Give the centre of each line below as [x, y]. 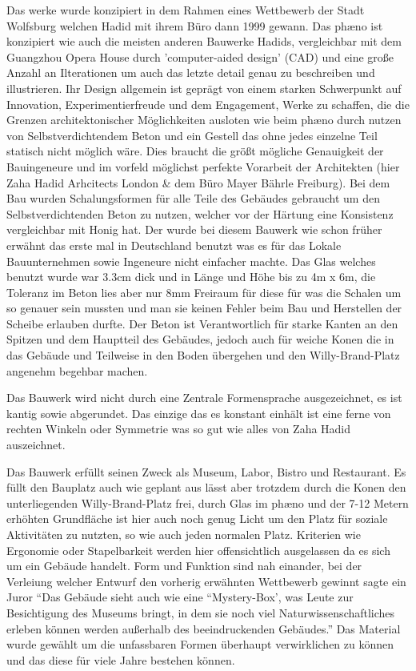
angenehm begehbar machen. [77, 370]
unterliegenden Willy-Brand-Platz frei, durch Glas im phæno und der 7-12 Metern [208, 502]
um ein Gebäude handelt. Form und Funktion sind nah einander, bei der [184, 566]
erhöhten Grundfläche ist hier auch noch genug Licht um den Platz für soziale [197, 518]
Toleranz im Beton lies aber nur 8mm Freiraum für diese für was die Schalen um [204, 292]
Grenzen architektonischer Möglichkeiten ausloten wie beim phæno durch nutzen [204, 120]
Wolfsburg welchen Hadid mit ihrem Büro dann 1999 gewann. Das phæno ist [195, 25]
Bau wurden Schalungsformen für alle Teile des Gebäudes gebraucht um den [193, 198]
